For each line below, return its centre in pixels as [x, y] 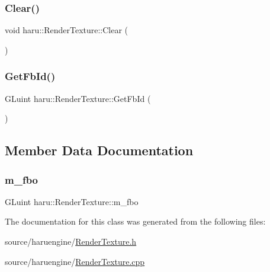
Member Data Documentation [99, 150]
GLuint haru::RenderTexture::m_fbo [72, 201]
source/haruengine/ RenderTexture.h [71, 241]
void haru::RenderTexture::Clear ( [67, 30]
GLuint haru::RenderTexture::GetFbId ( [78, 98]
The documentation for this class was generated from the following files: [135, 221]
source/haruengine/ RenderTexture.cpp [75, 261]
